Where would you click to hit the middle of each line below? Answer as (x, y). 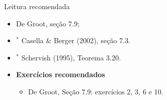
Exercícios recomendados (60, 74)
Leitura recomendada (37, 6)
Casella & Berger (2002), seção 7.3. (76, 40)
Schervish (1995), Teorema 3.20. (71, 57)
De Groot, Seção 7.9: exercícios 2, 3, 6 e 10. (96, 91)
